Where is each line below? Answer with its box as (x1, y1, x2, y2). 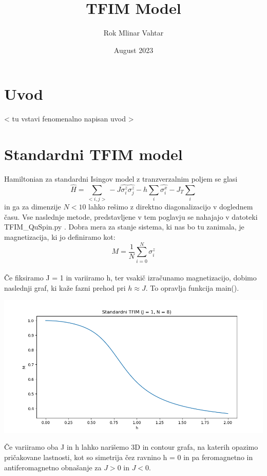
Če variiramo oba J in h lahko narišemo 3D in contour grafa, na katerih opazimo (4, 442, 258, 452)
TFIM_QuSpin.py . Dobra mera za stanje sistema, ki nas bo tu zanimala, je (4, 221, 244, 232)
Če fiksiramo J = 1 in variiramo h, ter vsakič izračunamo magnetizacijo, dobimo (4, 272, 257, 283)
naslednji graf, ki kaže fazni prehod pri (4, 282, 126, 293)
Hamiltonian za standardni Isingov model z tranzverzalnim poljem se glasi (4, 173, 238, 184)
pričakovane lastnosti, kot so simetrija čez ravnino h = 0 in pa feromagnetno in (4, 452, 253, 463)
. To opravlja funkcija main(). (145, 282, 239, 293)
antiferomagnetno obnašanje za (4, 462, 102, 472)
